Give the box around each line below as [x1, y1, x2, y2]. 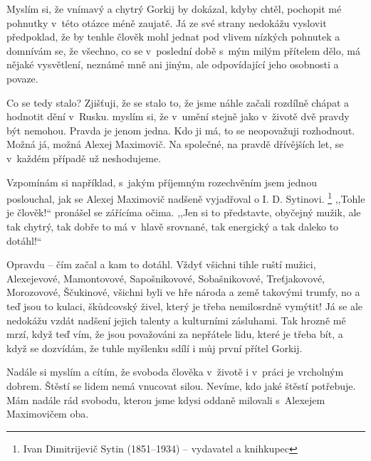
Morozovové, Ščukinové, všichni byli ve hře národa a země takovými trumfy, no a [6, 285, 360, 300]
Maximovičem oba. [6, 406, 89, 421]
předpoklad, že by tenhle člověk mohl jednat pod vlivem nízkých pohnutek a [6, 29, 340, 44]
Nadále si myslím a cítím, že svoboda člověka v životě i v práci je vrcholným [6, 364, 344, 379]
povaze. [6, 70, 38, 85]
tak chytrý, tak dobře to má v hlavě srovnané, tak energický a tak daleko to [6, 218, 339, 233]
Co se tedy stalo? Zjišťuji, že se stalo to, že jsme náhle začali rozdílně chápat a [6, 95, 350, 110]
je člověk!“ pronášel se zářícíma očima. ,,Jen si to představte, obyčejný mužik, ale [6, 205, 361, 220]
